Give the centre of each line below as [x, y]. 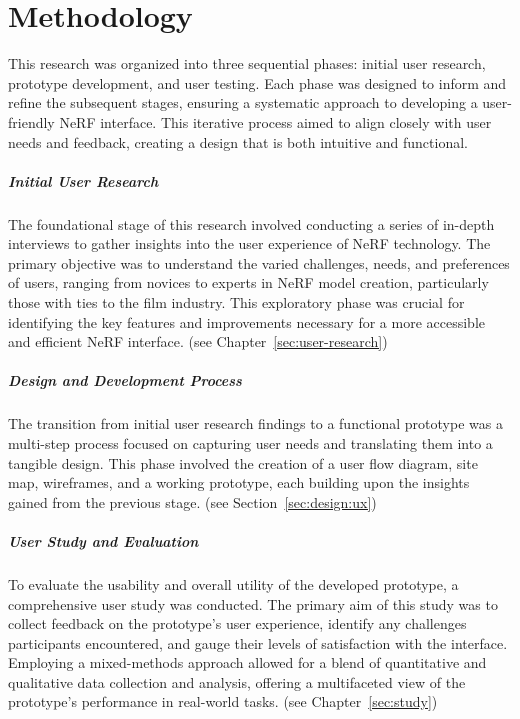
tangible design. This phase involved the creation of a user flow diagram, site [243, 462]
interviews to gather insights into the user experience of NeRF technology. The [249, 243]
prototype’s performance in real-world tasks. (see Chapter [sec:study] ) [223, 701]
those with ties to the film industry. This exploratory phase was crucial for [236, 302]
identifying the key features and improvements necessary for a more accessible [246, 321]
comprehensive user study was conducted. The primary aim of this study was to [253, 603]
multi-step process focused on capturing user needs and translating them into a [250, 442]
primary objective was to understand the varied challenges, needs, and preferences [259, 262]
